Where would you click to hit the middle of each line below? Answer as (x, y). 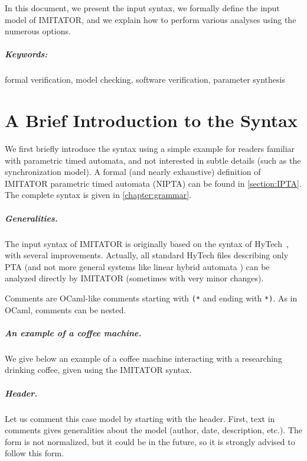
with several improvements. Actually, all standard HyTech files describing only (147, 255)
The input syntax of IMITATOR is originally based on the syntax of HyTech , (147, 243)
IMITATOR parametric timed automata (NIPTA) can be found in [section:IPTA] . (153, 183)
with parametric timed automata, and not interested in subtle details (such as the (153, 160)
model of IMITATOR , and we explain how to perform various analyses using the (151, 19)
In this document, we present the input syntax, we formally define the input (142, 8)
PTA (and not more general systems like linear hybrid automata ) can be (137, 266)
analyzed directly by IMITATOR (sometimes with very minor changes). (134, 278)
